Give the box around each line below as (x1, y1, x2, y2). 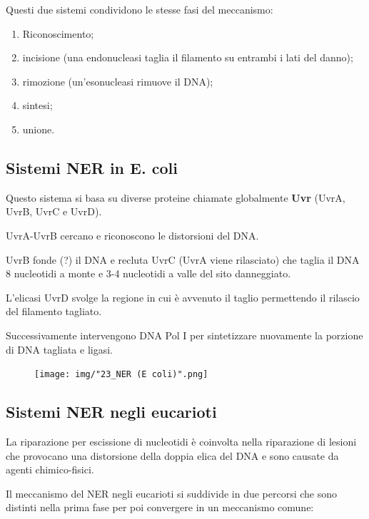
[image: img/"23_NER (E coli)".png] (34, 369, 208, 380)
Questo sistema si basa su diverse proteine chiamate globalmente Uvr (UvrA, (6, 190, 345, 205)
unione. (22, 121, 55, 136)
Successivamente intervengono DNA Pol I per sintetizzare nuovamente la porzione (6, 327, 363, 342)
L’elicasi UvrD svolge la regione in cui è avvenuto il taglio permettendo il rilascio (6, 289, 360, 304)
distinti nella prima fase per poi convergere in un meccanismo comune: (6, 500, 314, 515)
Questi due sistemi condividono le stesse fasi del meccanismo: (6, 2, 273, 16)
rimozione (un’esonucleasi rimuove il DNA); (22, 73, 213, 88)
